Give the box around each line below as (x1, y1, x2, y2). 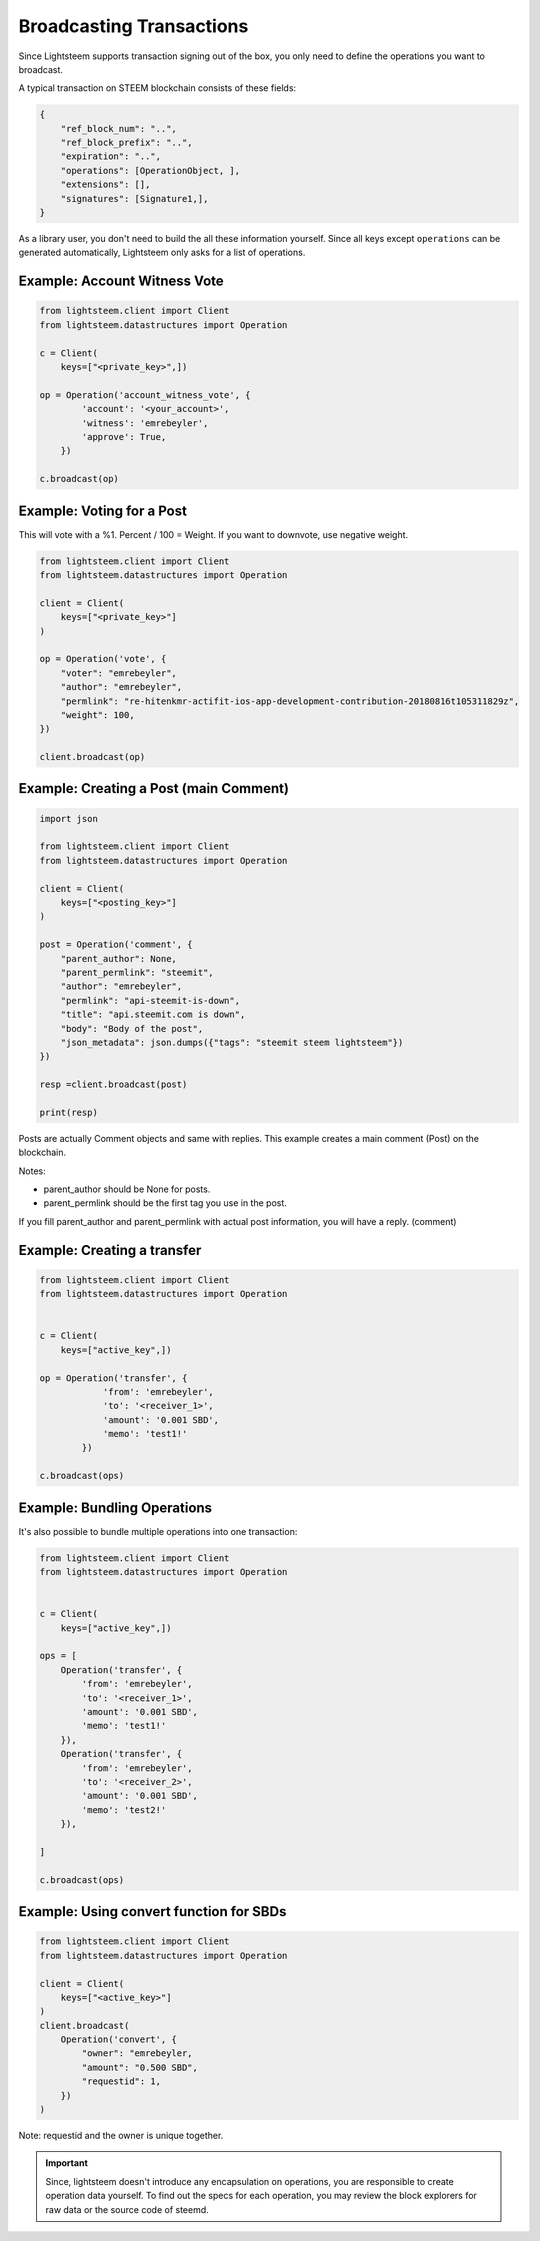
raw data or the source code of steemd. (45, 2203, 209, 2215)
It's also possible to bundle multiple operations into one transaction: (18, 1525, 298, 1537)
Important (45, 2157, 89, 2169)
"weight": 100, (60, 709, 135, 720)
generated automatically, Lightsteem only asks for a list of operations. (18, 246, 306, 259)
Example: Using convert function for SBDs (18, 1903, 287, 1920)
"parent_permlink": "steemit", (60, 966, 214, 978)
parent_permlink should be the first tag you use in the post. (43, 1197, 287, 1209)
